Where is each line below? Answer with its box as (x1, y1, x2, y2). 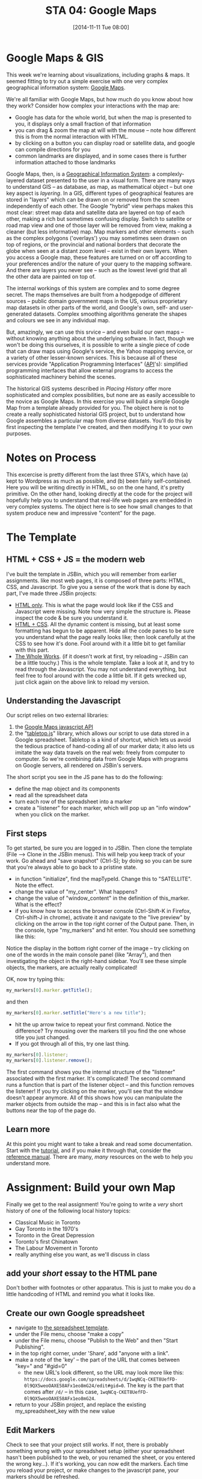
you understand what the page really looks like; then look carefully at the (14, 633, 195, 640)
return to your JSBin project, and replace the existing (14, 1401, 146, 1408)
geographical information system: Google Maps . (6, 84, 126, 91)
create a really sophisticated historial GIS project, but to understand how (6, 410, 186, 418)
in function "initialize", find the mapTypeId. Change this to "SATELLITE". (14, 876, 192, 883)
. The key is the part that (123, 1382, 185, 1389)
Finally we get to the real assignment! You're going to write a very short (6, 1200, 183, 1207)
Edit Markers (6, 1425, 55, 1435)
